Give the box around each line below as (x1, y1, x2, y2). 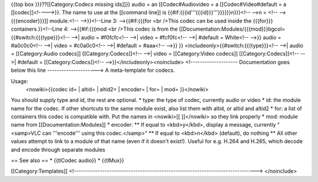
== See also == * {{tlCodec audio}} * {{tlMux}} (11, 157, 124, 164)
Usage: (11, 77, 29, 85)
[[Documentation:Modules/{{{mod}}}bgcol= (178, 25, 286, 32)
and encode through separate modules (11, 146, 105, 153)
